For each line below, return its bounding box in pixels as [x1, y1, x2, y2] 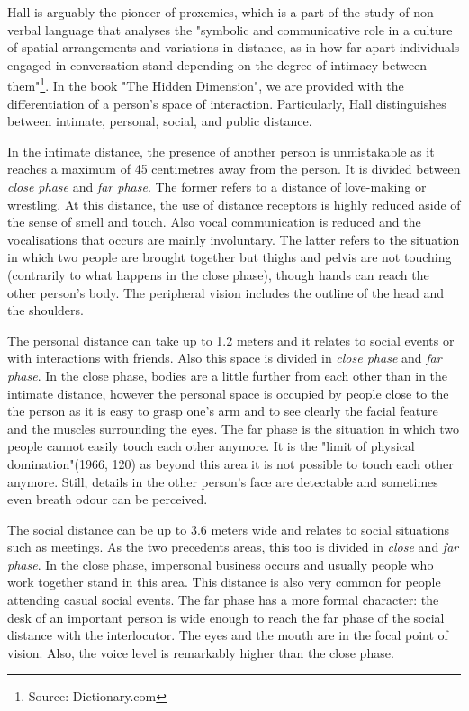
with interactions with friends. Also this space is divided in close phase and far [7, 348, 442, 367]
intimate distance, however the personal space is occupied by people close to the [7, 383, 449, 402]
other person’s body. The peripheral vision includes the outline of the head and [7, 283, 445, 301]
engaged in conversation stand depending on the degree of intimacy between [7, 55, 428, 74]
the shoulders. [7, 301, 84, 319]
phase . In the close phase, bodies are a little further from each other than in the [7, 365, 448, 384]
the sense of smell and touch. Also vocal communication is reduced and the [7, 212, 421, 231]
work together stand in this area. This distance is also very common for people [7, 572, 441, 591]
